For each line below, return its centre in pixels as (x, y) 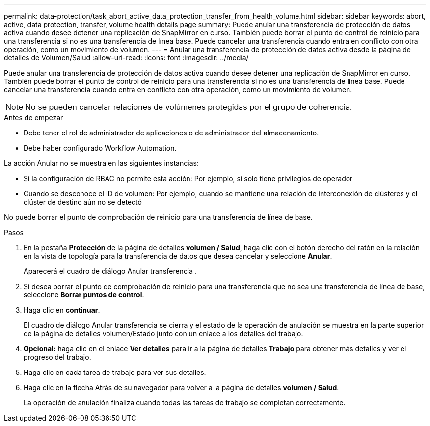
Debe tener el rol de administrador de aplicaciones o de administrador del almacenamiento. (171, 133)
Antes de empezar (34, 118)
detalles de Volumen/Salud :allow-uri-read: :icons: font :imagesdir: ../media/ (126, 58)
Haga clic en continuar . (62, 310)
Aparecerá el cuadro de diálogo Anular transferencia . (110, 271)
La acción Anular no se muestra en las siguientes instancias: (101, 163)
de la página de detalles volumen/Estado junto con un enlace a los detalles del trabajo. (163, 333)
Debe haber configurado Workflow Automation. (100, 148)
